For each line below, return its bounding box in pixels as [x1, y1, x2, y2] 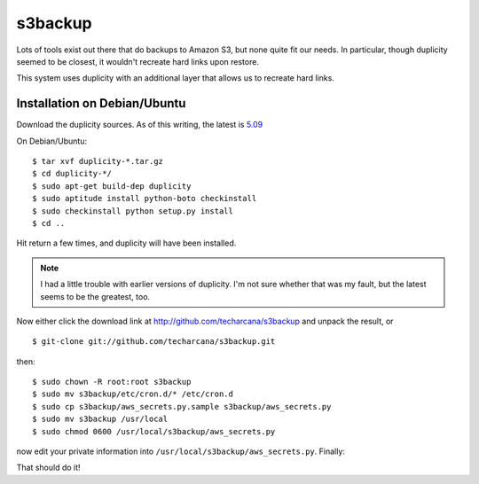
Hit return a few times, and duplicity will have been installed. [16, 238, 237, 248]
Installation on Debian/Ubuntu [16, 96, 186, 111]
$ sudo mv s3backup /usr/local [32, 414, 169, 425]
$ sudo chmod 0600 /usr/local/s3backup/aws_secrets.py [32, 426, 276, 436]
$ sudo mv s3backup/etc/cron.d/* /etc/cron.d [32, 389, 234, 399]
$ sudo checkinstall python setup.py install [32, 206, 234, 216]
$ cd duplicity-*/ [32, 168, 113, 179]
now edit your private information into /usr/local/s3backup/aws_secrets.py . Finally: [16, 446, 346, 457]
